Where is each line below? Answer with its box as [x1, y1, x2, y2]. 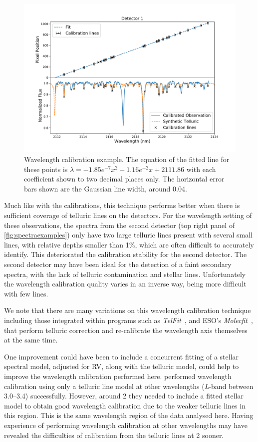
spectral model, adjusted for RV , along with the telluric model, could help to [4, 361, 239, 371]
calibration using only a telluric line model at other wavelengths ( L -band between [4, 380, 254, 391]
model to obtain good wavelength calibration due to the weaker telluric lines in [4, 400, 246, 410]
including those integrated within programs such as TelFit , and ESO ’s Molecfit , [4, 314, 253, 325]
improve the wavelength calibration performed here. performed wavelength [4, 370, 232, 381]
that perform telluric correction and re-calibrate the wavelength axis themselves [4, 324, 248, 335]
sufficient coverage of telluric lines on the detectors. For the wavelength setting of [4, 210, 252, 220]
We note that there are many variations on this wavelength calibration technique [4, 305, 251, 315]
